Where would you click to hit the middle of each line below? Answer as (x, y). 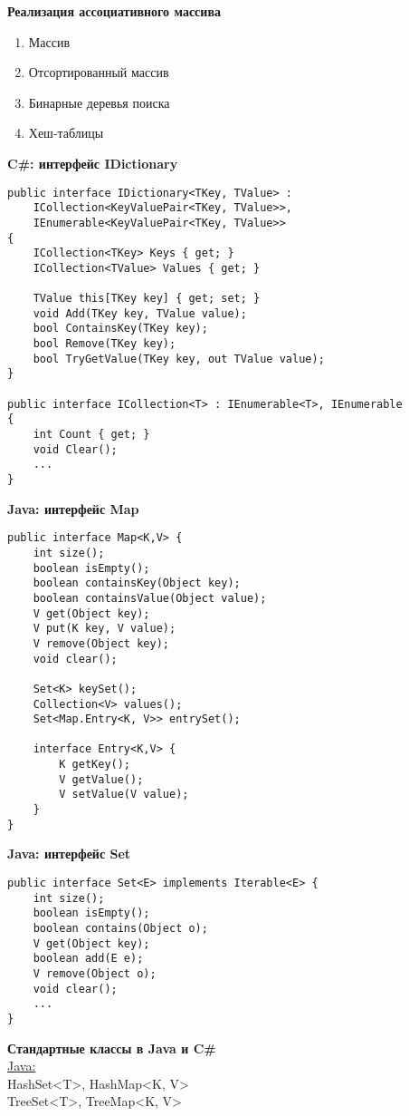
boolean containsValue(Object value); (150, 598)
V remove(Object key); (101, 643)
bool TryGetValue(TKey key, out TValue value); (179, 359)
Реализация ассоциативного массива (114, 11)
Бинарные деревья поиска (99, 102)
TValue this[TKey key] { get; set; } (147, 299)
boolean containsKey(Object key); (137, 583)
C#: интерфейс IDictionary (93, 163)
